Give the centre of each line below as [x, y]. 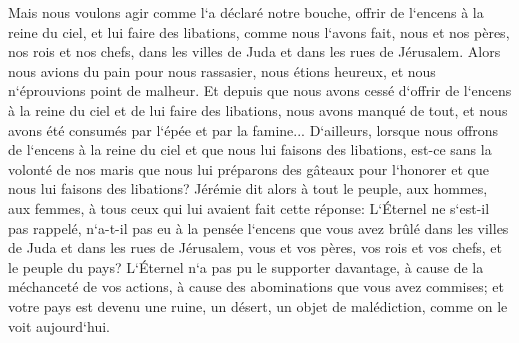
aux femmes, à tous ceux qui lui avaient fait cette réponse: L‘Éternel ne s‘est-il [249, 207]
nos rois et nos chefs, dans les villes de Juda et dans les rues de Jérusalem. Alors [254, 51]
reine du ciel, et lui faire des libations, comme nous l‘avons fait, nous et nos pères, [259, 31]
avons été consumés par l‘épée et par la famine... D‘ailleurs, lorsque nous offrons [253, 129]
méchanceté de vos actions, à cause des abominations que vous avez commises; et [256, 286]
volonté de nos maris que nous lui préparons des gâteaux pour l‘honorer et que [248, 168]
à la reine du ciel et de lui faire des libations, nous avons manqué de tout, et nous [258, 109]
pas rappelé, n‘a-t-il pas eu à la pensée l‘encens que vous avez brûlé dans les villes [258, 227]
